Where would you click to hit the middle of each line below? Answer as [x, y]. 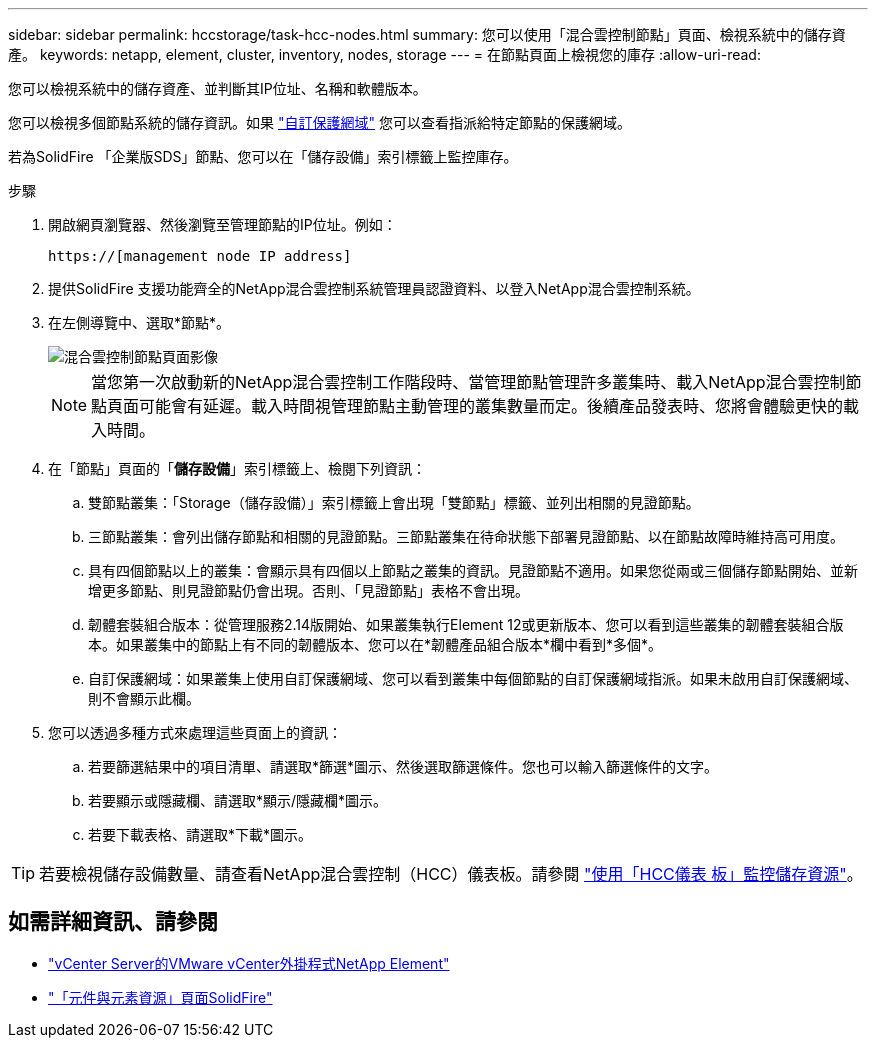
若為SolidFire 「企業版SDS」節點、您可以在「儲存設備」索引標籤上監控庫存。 [263, 156]
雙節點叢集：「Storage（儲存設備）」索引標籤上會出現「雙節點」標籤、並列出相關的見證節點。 [394, 502]
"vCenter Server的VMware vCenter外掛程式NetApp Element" [249, 963]
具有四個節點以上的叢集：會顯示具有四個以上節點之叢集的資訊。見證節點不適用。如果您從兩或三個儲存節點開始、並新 [473, 570]
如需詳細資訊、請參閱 [113, 922]
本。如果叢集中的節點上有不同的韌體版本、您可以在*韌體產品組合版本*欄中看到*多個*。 [375, 644]
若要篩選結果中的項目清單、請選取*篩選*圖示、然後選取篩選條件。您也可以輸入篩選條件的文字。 [403, 766]
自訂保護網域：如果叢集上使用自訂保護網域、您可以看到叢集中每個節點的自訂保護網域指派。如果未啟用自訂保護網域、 [473, 678]
